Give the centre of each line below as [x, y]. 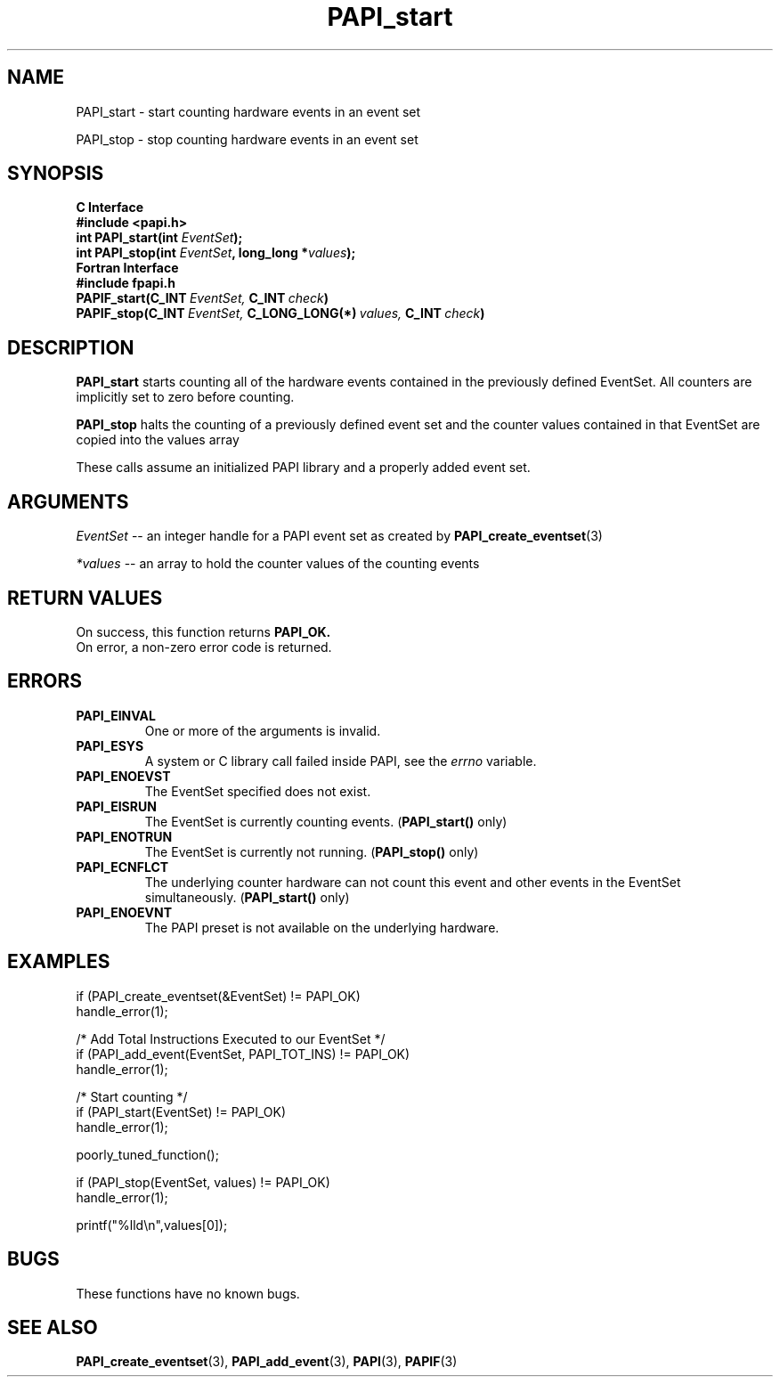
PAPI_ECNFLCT [122, 867]
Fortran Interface [127, 268]
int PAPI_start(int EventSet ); [159, 238]
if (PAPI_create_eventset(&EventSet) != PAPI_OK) [218, 996]
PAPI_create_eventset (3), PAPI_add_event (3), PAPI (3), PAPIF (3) [267, 1362]
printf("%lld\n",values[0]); [152, 1225]
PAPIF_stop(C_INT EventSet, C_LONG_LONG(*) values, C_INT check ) [280, 313]
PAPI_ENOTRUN [124, 836]
